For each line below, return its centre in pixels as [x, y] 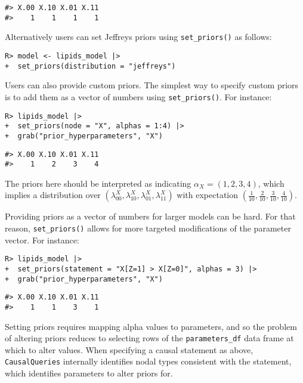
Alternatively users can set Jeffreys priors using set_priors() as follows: [138, 37]
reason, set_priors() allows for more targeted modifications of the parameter [148, 228]
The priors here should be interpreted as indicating [98, 183]
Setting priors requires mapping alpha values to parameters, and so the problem [151, 326]
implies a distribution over [53, 195]
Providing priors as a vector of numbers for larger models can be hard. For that [150, 216]
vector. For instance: [42, 240]
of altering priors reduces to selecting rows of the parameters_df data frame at [149, 338]
